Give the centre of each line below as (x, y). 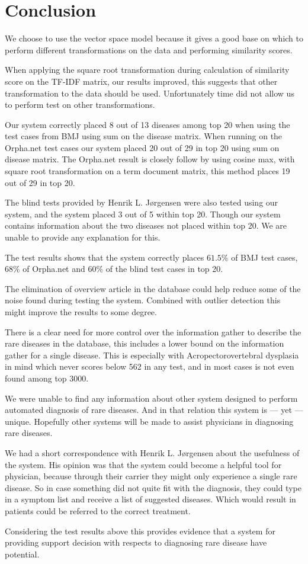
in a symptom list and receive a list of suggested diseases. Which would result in (150, 499)
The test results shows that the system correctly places (105, 257)
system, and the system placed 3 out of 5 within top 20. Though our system (143, 214)
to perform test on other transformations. (80, 105)
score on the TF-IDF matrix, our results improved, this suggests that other (141, 81)
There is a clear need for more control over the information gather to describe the (153, 331)
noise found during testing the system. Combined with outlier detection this (143, 300)
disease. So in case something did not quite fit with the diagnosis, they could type (153, 487)
